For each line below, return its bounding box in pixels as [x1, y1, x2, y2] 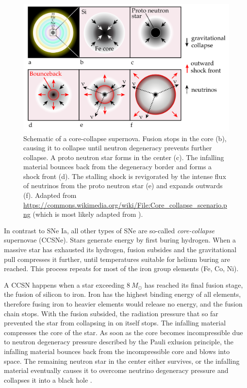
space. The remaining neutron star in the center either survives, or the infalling [4, 356, 240, 366]
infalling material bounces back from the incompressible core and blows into [4, 346, 230, 356]
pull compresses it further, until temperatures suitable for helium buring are [4, 254, 230, 264]
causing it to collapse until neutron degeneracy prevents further [23, 143, 212, 153]
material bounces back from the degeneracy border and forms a [23, 162, 212, 172]
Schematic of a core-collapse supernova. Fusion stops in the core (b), [23, 133, 227, 143]
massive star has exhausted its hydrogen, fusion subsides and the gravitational [4, 244, 237, 255]
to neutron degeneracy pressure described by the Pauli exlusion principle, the [4, 337, 233, 347]
